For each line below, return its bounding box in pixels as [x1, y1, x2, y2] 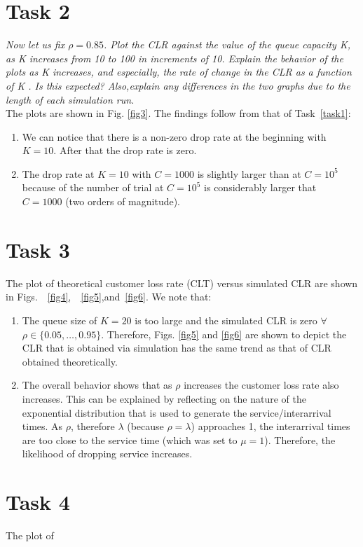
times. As [22, 419, 63, 434]
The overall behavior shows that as [22, 378, 172, 392]
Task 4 [6, 487, 70, 516]
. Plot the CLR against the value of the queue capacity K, [104, 37, 351, 52]
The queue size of [22, 312, 97, 327]
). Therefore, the [264, 432, 336, 447]
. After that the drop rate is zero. [53, 143, 197, 158]
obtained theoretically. [22, 354, 118, 368]
